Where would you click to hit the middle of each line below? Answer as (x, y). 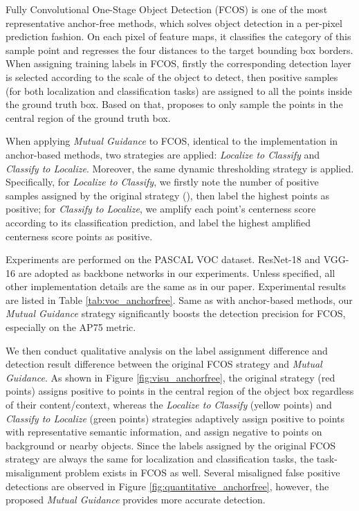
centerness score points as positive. (79, 236)
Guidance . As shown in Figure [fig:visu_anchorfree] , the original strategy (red (171, 377)
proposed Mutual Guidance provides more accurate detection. (136, 500)
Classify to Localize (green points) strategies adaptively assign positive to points (175, 418)
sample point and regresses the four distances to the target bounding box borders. (179, 50)
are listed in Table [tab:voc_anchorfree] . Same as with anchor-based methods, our (179, 299)
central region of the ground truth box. (88, 117)
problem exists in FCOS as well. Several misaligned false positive (203, 472)
